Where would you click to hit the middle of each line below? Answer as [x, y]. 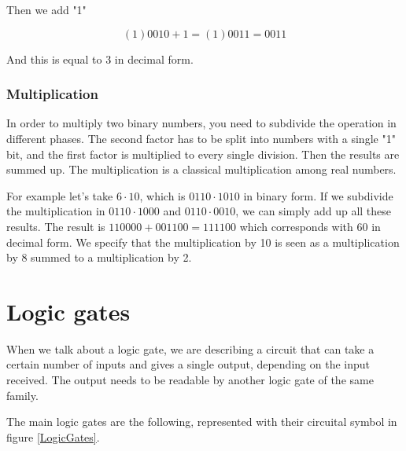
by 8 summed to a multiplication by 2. [99, 257]
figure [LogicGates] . [53, 436]
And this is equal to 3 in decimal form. [100, 59]
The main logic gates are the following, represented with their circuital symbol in [202, 422]
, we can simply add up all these [314, 211]
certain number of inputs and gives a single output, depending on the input [188, 364]
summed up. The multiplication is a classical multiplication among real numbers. [201, 169]
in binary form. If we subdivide [318, 195]
